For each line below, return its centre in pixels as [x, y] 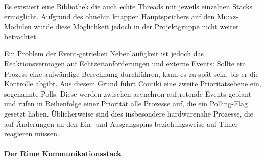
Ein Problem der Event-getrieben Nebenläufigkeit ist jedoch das [104, 53]
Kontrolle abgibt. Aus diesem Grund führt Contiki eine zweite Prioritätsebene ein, [133, 84]
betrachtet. [21, 36]
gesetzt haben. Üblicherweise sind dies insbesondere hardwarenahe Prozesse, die [129, 113]
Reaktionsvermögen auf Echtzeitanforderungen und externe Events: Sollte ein [125, 63]
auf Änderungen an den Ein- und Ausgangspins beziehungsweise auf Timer [121, 123]
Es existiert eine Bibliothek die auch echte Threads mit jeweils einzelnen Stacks [128, 6]
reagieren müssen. [32, 134]
